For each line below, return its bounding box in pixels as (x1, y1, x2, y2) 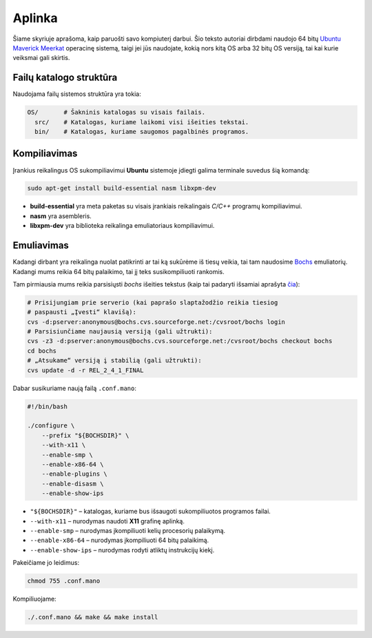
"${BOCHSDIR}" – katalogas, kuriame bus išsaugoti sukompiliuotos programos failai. (30, 507, 271, 516)
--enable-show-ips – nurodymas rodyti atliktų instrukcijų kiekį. (30, 545, 215, 554)
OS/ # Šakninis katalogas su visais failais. (27, 108, 206, 117)
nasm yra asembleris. (30, 211, 92, 220)
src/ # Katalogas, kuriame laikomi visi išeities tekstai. (34, 118, 249, 126)
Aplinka (12, 10, 58, 26)
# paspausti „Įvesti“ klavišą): (27, 308, 137, 316)
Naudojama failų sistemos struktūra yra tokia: (12, 90, 141, 98)
